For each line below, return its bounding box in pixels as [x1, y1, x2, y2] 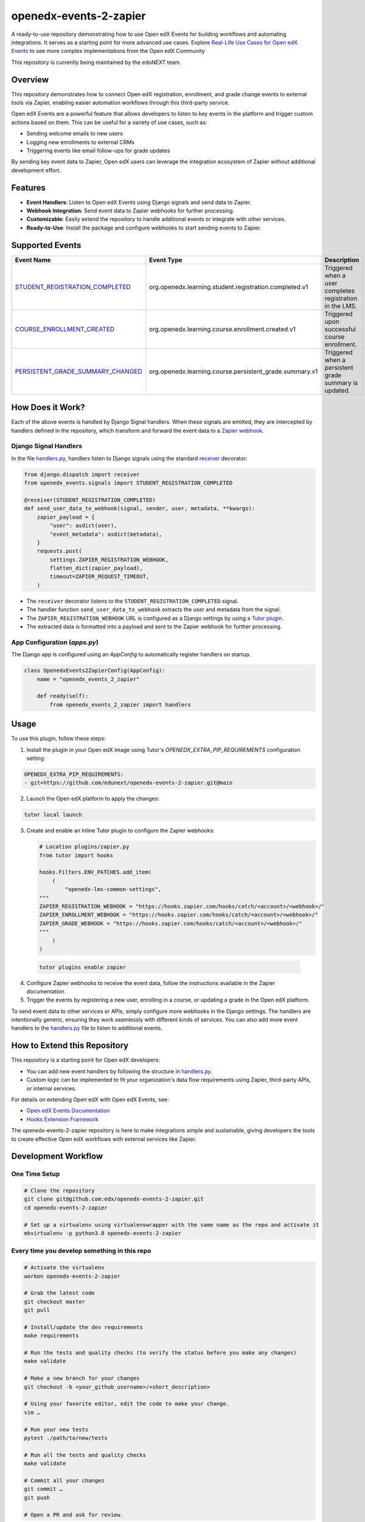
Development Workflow [11, 1151, 103, 1162]
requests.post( [36, 548, 82, 555]
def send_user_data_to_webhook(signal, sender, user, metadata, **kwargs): [24, 505, 255, 512]
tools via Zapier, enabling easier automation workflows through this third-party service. [11, 99, 230, 107]
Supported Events [11, 240, 82, 250]
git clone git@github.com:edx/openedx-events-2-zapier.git [24, 1196, 204, 1202]
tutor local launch [24, 812, 82, 818]
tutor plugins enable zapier [39, 964, 127, 970]
